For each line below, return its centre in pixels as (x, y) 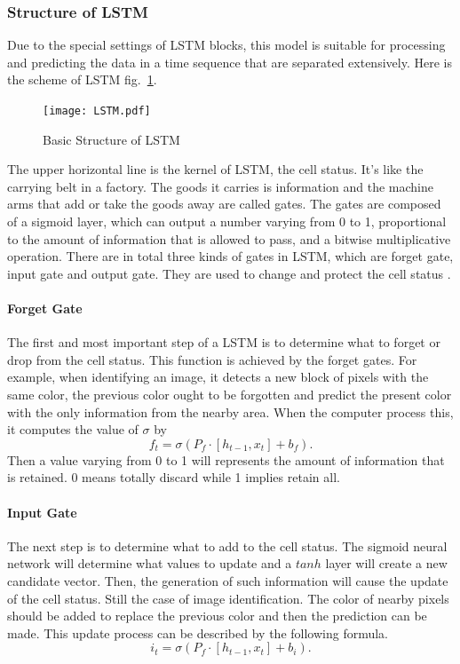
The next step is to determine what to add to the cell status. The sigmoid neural (227, 545)
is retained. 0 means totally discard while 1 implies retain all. (174, 477)
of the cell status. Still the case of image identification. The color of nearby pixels (228, 598)
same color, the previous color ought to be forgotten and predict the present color (230, 394)
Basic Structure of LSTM (111, 139)
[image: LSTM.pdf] (97, 111)
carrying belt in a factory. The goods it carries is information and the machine (220, 186)
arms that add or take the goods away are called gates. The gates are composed (224, 204)
